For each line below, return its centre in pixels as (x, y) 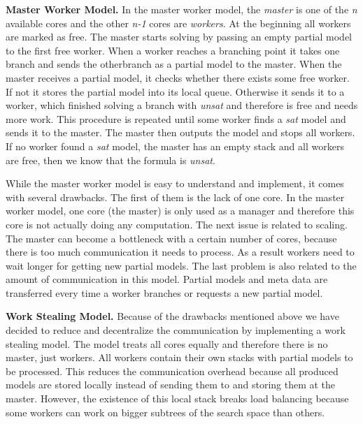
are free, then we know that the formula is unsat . (111, 160)
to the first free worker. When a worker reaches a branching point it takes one (173, 50)
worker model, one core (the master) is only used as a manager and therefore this (180, 211)
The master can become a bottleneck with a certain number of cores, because (171, 238)
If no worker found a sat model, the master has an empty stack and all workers (175, 146)
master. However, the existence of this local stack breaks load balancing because (177, 399)
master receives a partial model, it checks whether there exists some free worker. (178, 77)
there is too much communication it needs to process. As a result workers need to (180, 252)
